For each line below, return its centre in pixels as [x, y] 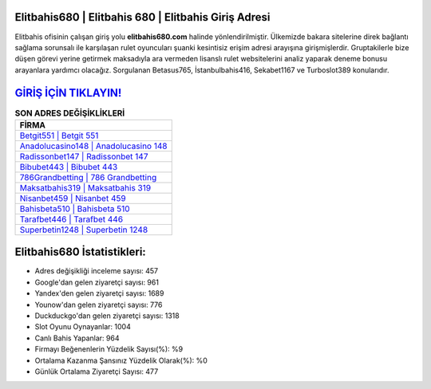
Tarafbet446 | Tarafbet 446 [71, 219]
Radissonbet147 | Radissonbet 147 [84, 156]
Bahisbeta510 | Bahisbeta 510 [75, 209]
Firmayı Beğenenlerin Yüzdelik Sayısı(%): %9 [109, 349]
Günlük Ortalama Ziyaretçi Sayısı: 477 [97, 371]
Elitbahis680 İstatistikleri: [81, 252]
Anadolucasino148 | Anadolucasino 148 [93, 146]
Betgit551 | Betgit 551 [59, 136]
